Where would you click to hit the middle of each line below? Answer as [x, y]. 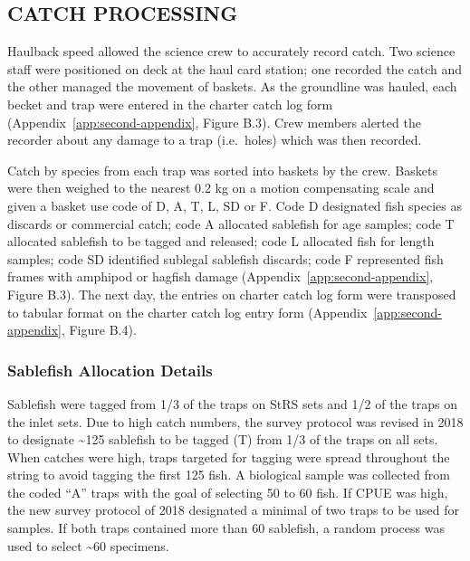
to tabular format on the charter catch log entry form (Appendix [187, 312]
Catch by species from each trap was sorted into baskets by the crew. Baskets [222, 170]
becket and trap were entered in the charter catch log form [170, 104]
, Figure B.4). [99, 330]
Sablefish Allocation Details [110, 370]
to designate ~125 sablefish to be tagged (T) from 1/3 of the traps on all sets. [223, 439]
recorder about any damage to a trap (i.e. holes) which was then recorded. [215, 140]
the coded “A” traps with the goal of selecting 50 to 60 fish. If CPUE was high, [228, 492]
